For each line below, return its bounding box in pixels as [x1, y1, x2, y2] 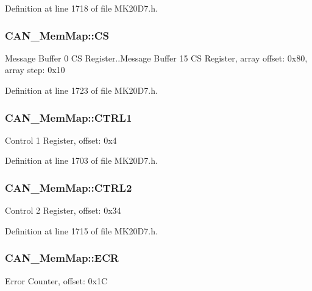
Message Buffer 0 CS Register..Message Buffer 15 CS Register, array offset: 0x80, [5, 51, 308, 64]
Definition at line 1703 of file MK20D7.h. [5, 154, 158, 167]
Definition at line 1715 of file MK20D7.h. [5, 224, 158, 237]
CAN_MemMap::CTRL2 [5, 180, 132, 195]
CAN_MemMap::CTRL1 [5, 110, 132, 125]
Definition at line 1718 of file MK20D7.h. [5, 2, 158, 14]
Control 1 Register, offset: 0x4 [5, 133, 117, 146]
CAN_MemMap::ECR [5, 250, 119, 265]
